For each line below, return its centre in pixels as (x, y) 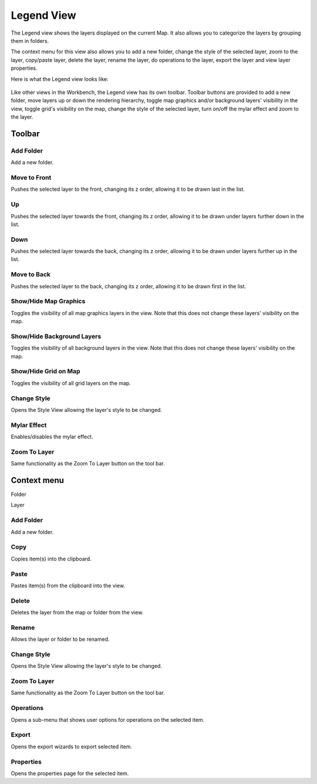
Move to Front (31, 177)
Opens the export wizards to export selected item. (71, 746)
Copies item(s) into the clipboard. (51, 559)
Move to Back (31, 275)
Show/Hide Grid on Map (45, 371)
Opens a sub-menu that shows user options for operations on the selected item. (108, 719)
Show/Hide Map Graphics (48, 301)
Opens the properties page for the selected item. (70, 773)
